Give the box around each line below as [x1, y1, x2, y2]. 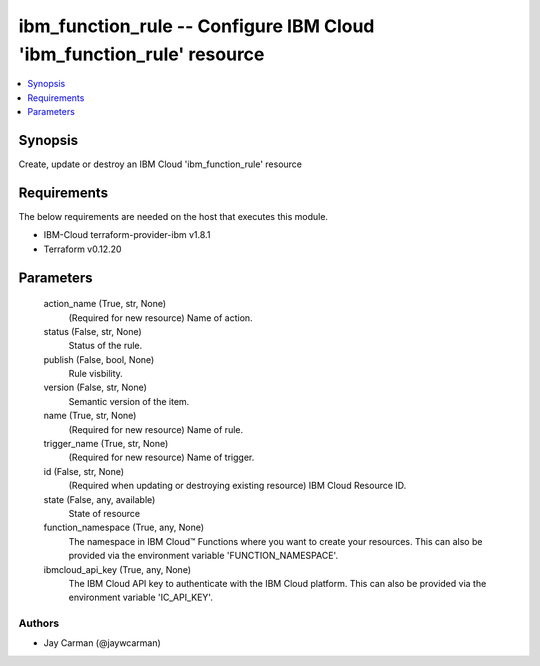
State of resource [68, 507, 141, 519]
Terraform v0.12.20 [43, 243, 122, 255]
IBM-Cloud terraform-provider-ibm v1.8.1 [43, 229, 211, 241]
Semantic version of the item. [68, 395, 190, 407]
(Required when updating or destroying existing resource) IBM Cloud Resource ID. [68, 480, 407, 492]
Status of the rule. [68, 340, 143, 352]
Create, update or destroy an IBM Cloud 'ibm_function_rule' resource [18, 158, 302, 170]
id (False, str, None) [43, 465, 125, 477]
